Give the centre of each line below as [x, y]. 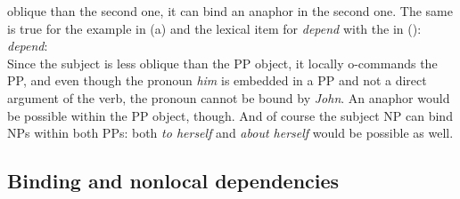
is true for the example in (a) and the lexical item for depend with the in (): [214, 28]
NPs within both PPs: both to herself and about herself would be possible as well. [230, 133]
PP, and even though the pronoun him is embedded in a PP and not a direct [217, 80]
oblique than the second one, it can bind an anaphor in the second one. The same [230, 11]
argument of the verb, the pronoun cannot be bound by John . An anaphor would [229, 97]
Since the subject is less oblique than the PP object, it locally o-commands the [222, 63]
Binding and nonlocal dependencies [173, 181]
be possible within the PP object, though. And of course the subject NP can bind [230, 115]
